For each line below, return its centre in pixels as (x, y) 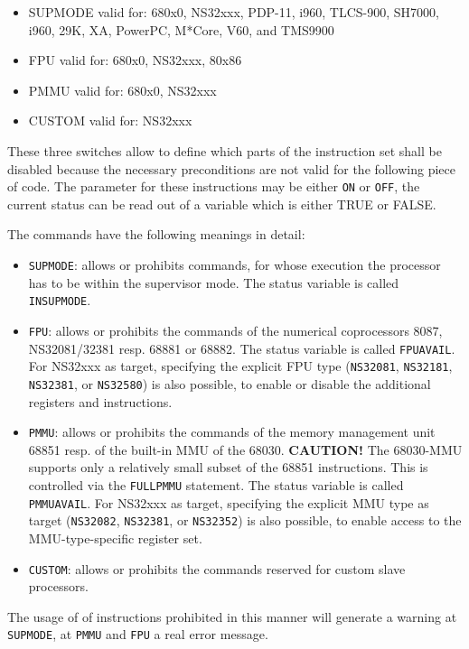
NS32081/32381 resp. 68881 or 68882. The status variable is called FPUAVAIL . (242, 348)
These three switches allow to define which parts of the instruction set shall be (225, 150)
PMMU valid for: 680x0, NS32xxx (122, 90)
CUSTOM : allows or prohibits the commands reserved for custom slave (217, 568)
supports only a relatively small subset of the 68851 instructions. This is (228, 467)
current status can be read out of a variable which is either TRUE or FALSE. (222, 204)
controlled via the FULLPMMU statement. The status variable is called (216, 484)
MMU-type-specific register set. (115, 538)
